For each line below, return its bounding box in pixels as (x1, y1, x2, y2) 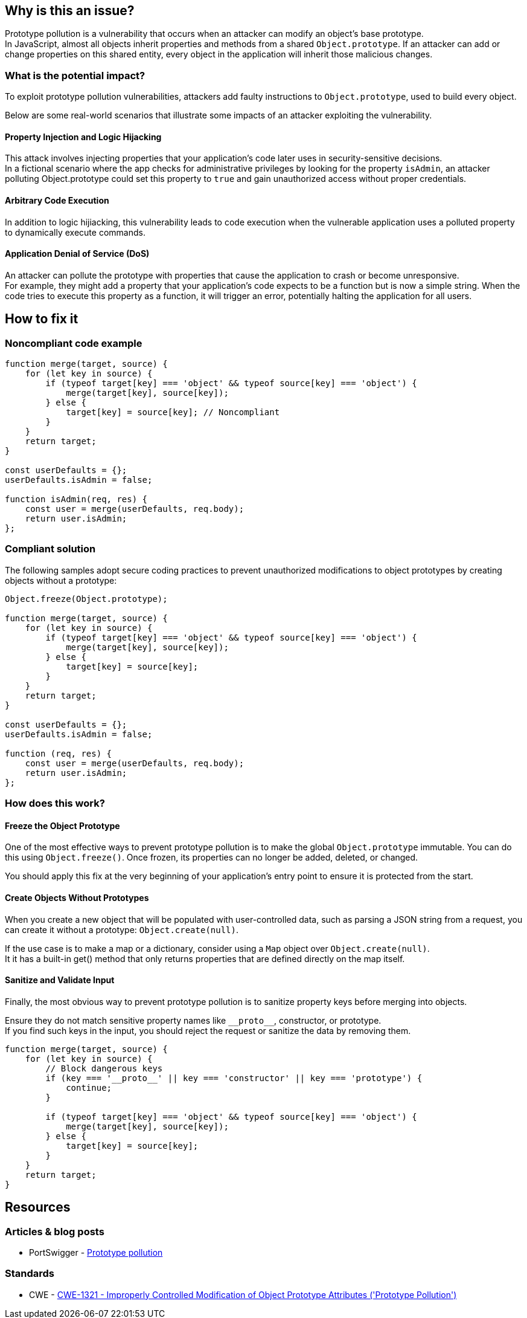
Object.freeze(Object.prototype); (5, 593, 168, 604)
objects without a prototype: (5, 575, 117, 586)
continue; (66, 1082, 112, 1093)
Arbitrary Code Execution (5, 195, 109, 205)
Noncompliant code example (5, 337, 142, 349)
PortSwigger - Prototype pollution (29, 1247, 163, 1258)
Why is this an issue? (5, 3, 135, 18)
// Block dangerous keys (45, 1063, 163, 1073)
